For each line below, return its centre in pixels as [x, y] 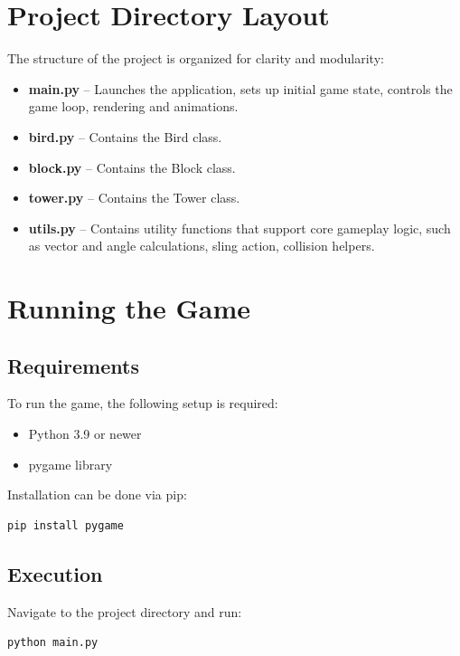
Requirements [73, 365]
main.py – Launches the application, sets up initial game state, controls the [240, 88]
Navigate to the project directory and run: [125, 611]
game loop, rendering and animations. [133, 106]
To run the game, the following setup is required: [143, 403]
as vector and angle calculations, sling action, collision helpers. [202, 246]
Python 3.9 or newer [85, 434]
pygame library [70, 464]
